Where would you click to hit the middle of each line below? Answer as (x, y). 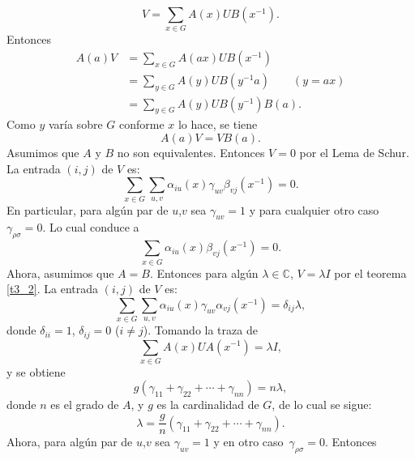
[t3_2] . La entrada (53, 289)
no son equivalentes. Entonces (191, 152)
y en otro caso (248, 442)
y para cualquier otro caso (314, 209)
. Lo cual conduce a (91, 227)
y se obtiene (36, 371)
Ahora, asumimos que (60, 273)
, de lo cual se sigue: (322, 405)
